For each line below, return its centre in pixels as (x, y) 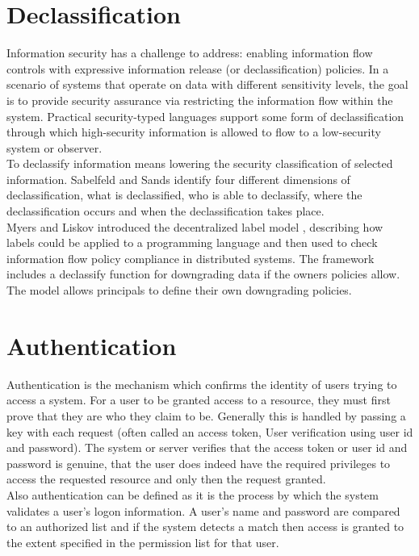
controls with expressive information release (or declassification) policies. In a (198, 68)
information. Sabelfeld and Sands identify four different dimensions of (178, 179)
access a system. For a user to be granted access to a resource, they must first (199, 400)
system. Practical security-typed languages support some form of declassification (205, 116)
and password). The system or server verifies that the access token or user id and (207, 447)
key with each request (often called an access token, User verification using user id (210, 431)
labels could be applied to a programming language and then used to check (192, 242)
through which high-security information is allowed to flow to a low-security (194, 132)
